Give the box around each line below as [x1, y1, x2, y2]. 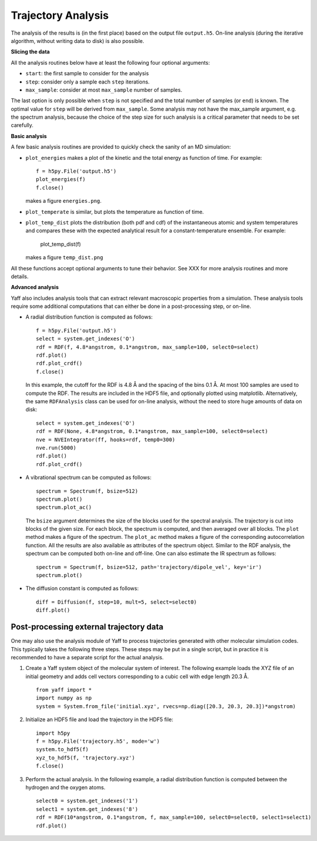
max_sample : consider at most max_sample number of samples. [25, 86, 183, 93]
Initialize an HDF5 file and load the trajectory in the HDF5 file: [25, 716, 173, 723]
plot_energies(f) [36, 176, 86, 183]
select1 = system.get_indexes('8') [36, 806, 139, 812]
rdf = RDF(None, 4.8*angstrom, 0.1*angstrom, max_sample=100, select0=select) [36, 428, 268, 435]
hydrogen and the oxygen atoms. [25, 783, 106, 790]
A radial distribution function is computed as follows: [25, 313, 153, 320]
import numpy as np [36, 695, 92, 702]
